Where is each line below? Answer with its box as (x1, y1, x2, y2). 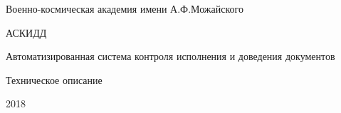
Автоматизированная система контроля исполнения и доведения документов (6, 49, 335, 64)
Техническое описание (6, 72, 103, 87)
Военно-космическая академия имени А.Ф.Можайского (6, 1, 243, 16)
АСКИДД (6, 25, 47, 40)
